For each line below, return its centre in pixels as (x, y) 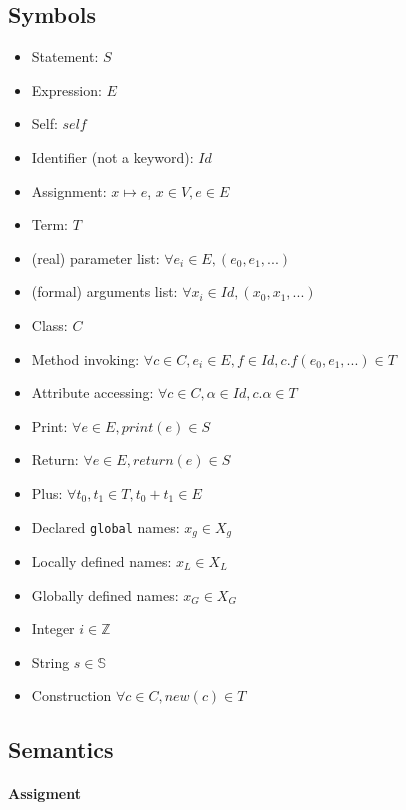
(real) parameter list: (95, 257)
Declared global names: (105, 526)
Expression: (66, 89)
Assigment (44, 793)
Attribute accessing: (92, 392)
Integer (53, 628)
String (50, 661)
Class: (49, 324)
